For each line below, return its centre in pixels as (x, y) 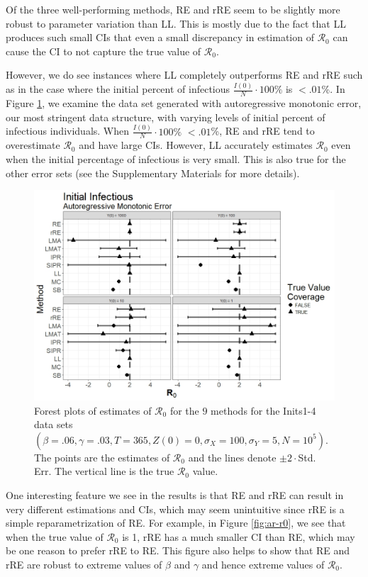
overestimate (33, 145)
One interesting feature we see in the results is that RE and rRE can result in (175, 494)
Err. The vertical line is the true (104, 471)
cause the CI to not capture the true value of (104, 51)
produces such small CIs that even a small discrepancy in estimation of (160, 37)
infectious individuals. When (68, 131)
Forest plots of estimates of (93, 410)
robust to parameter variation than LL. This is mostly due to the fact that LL (176, 23)
